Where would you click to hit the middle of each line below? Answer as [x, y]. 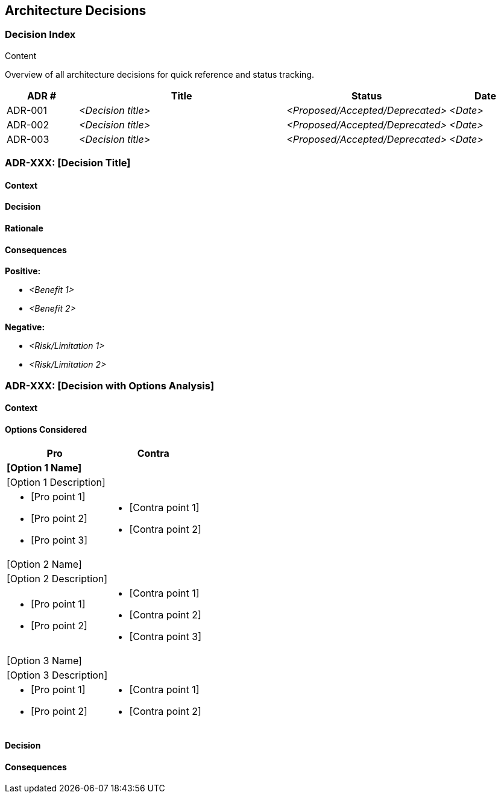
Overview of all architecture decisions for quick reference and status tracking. [160, 74]
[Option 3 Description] [57, 675]
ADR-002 [28, 124]
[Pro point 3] [59, 540]
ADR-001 [27, 110]
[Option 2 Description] [57, 579]
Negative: [25, 327]
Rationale [24, 228]
